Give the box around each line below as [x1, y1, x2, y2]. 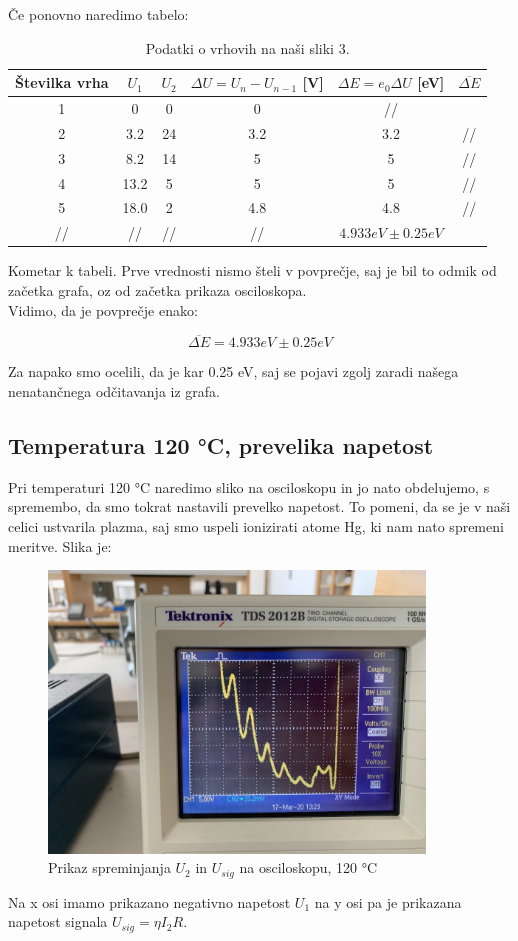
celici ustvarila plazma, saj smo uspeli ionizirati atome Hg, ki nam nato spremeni [8, 515, 504, 536]
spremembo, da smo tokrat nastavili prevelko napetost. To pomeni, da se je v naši [8, 496, 511, 517]
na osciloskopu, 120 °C [239, 857, 378, 878]
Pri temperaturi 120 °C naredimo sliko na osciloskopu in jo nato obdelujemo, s [8, 476, 490, 497]
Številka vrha [15, 72, 109, 93]
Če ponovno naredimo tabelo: [8, 4, 189, 24]
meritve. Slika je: [8, 535, 112, 556]
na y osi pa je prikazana [314, 891, 462, 912]
